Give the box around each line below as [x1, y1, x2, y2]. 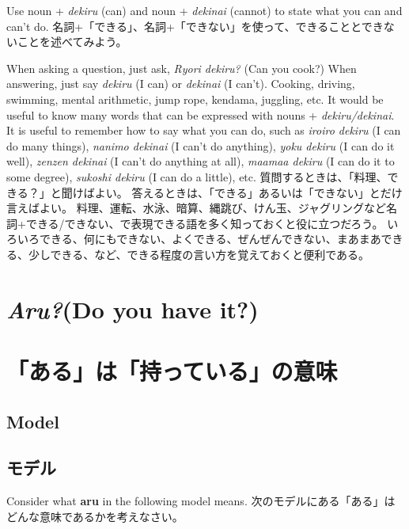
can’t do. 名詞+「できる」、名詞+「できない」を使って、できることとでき [6, 17, 384, 34]
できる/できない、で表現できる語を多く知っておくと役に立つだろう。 [25, 215, 384, 231]
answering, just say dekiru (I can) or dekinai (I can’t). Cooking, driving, [6, 75, 355, 92]
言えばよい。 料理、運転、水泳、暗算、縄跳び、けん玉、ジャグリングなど [6, 200, 386, 216]
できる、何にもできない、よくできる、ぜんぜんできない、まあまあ [39, 230, 381, 247]
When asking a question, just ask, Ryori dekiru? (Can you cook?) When [6, 59, 357, 76]
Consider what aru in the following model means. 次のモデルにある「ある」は [6, 493, 396, 509]
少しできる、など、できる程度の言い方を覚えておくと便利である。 [28, 245, 370, 262]
